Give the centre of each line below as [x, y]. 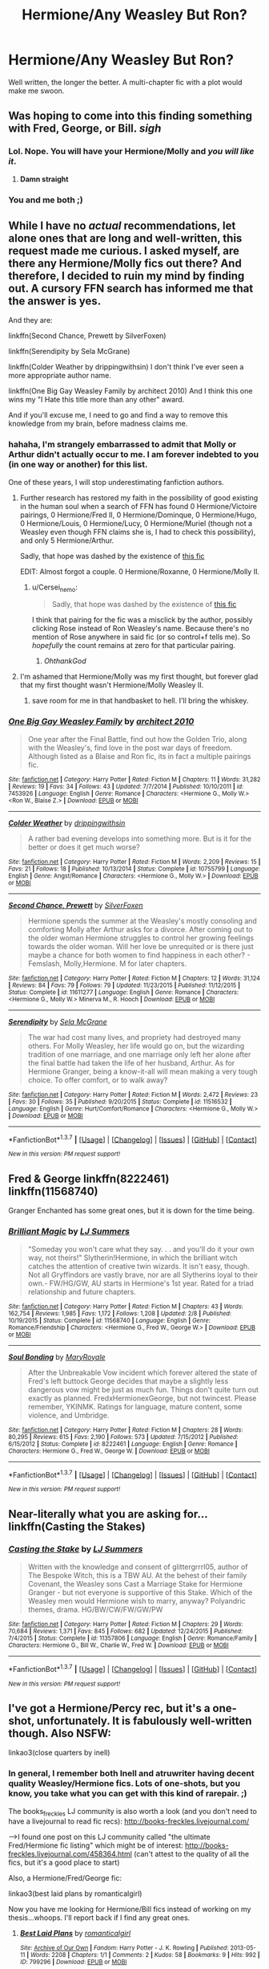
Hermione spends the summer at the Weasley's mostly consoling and [143, 920]
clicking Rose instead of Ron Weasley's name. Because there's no [141, 629]
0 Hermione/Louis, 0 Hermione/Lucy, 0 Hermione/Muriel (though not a [136, 523]
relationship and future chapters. [82, 1291]
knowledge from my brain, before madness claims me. [98, 424]
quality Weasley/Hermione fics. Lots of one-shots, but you [124, 1784]
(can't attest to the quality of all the [191, 1854]
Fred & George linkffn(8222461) [89, 1178]
